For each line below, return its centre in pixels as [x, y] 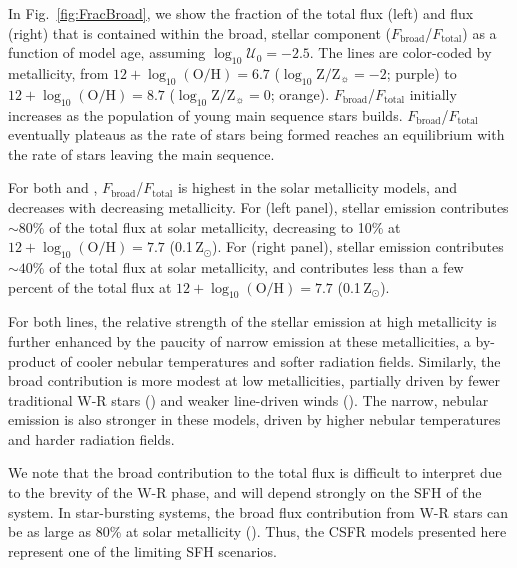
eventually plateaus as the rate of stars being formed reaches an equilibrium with [256, 134]
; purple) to [421, 72]
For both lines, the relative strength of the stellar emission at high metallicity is [252, 321]
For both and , [53, 187]
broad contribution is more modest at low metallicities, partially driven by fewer [254, 380]
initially [433, 93]
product [32, 360]
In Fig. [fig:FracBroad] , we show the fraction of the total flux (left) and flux [241, 13]
